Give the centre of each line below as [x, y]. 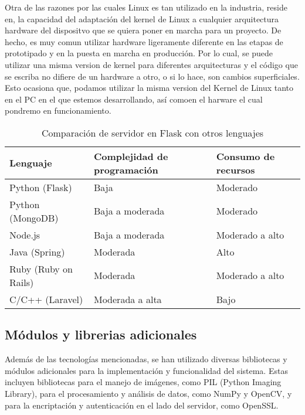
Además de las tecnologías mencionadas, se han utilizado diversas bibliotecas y [146, 359]
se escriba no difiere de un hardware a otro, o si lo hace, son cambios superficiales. [152, 76]
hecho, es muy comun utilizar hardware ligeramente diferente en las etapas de [144, 41]
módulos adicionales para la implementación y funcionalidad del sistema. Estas [146, 370]
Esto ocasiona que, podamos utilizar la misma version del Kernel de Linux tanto [149, 88]
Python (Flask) [41, 187]
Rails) [22, 282]
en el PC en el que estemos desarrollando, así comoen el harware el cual [134, 99]
